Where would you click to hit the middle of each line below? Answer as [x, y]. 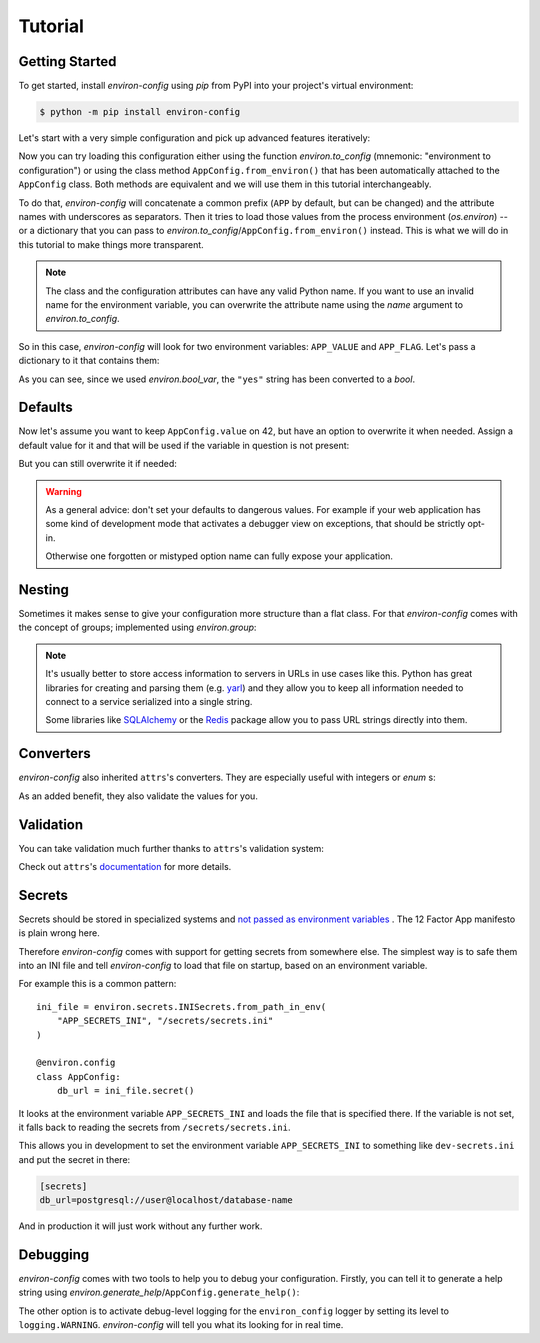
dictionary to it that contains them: [89, 361]
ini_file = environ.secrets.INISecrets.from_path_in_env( [181, 1006]
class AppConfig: [78, 1076]
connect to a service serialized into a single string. [149, 701]
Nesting [44, 589]
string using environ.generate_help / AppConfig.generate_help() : [159, 1292]
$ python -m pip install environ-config [139, 112]
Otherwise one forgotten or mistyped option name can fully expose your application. [219, 556]
